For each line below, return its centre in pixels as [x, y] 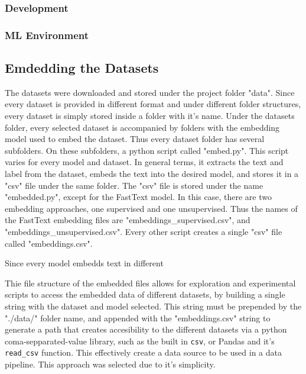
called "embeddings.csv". [49, 243]
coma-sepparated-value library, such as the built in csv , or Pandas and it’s [140, 341]
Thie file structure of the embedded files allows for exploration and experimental [150, 283]
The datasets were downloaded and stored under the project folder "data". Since [150, 92]
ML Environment [47, 35]
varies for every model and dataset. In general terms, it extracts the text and [144, 162]
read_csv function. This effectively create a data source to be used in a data [143, 352]
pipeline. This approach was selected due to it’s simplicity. [110, 364]
